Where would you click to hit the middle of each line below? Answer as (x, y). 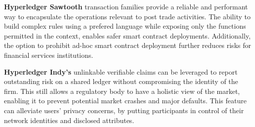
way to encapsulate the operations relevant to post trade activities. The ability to (127, 16)
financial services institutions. (49, 55)
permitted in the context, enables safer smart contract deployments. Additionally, (127, 35)
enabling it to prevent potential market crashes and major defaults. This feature (125, 101)
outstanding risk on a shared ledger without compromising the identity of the (121, 81)
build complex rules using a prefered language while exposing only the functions (125, 26)
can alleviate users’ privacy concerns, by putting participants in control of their (124, 110)
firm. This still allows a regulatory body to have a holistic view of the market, (122, 91)
